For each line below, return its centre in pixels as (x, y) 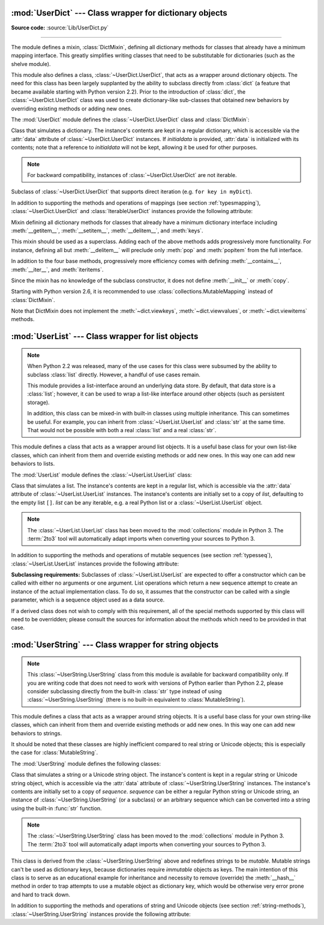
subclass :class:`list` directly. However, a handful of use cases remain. (114, 375)
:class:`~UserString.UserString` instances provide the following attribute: (101, 914)
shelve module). (31, 64)
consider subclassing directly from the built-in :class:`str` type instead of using (124, 691)
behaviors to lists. (33, 464)
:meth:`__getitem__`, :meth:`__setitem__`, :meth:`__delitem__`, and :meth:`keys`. (107, 230)
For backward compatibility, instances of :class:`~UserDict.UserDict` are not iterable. (132, 175)
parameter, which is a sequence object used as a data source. (88, 600)
